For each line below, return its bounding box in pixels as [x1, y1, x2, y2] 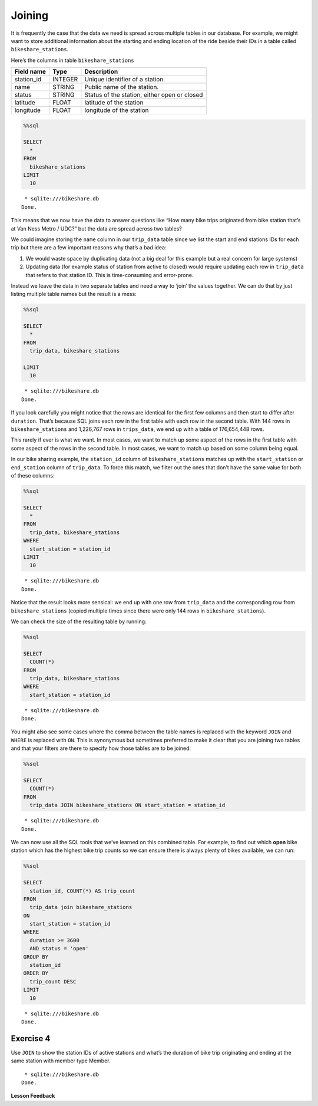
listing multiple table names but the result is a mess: [11, 291, 137, 298]
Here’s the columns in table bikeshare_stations [11, 57, 135, 64]
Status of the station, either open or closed [84, 91, 203, 99]
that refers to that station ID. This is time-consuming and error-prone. [25, 271, 194, 278]
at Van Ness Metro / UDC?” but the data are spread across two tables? [11, 225, 182, 232]
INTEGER [52, 75, 78, 84]
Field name [14, 68, 47, 76]
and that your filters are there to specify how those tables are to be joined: [11, 745, 191, 752]
